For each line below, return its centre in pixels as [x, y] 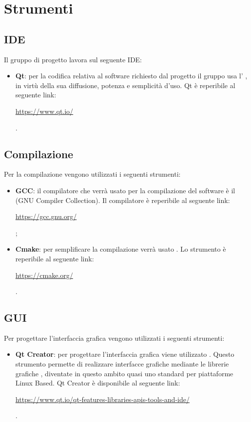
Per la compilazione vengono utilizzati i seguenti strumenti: [92, 174]
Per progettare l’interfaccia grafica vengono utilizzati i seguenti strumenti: [114, 338]
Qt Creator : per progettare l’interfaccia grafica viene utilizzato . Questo [125, 354]
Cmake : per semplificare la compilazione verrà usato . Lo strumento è [121, 249]
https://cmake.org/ [44, 275]
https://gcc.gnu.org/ [46, 216]
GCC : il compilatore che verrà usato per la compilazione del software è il [125, 190]
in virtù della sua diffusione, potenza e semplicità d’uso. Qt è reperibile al [125, 85]
